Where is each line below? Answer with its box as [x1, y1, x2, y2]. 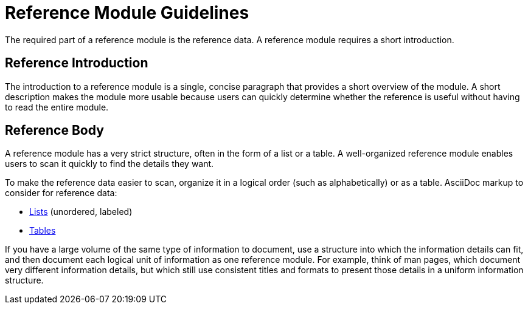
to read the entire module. [5, 101, 109, 112]
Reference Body [5, 123, 104, 138]
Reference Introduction [5, 55, 148, 71]
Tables [29, 225, 56, 236]
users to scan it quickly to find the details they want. [5, 158, 214, 169]
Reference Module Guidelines [5, 2, 249, 23]
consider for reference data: [5, 188, 117, 199]
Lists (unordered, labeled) [29, 206, 133, 217]
